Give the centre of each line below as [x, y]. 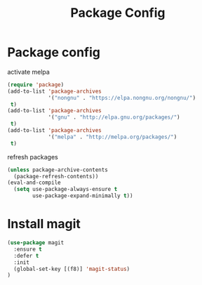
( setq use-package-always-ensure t [66, 190]
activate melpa [29, 72]
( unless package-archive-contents [58, 170]
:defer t [26, 256]
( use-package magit [36, 243]
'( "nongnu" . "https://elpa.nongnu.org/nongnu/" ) [122, 98]
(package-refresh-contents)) [56, 176]
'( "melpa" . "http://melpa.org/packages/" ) [113, 137]
